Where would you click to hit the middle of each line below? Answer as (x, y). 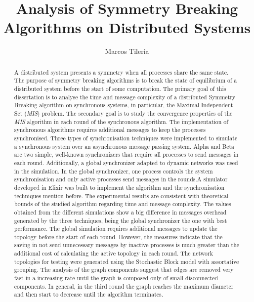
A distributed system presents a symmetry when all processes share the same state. (121, 72)
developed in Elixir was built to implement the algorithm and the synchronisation (119, 187)
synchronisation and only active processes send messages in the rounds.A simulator (121, 179)
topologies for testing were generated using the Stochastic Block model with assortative (127, 261)
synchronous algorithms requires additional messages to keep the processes (110, 130)
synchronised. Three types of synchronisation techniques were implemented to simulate (126, 138)
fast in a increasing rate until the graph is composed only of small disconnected (116, 278)
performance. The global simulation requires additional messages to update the (116, 229)
